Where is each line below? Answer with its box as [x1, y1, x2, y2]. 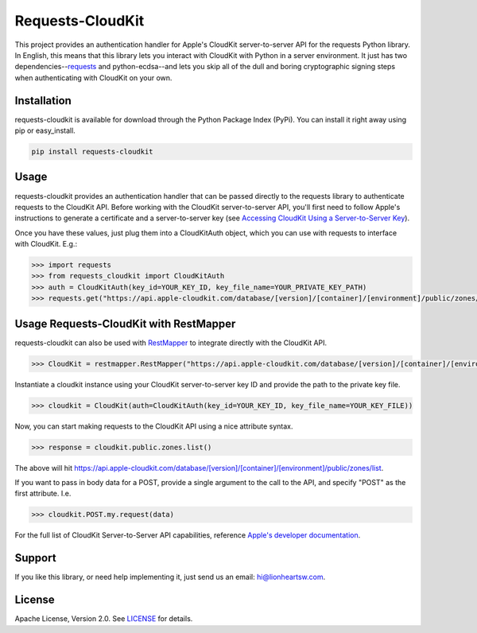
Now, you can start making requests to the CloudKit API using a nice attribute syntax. [14, 421, 293, 431]
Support [14, 551, 56, 565]
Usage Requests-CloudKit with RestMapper [14, 316, 236, 330]
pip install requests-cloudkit [31, 147, 154, 156]
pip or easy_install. [14, 126, 76, 135]
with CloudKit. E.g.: [14, 239, 78, 249]
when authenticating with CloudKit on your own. [14, 72, 173, 83]
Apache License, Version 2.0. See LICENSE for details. [14, 614, 193, 623]
